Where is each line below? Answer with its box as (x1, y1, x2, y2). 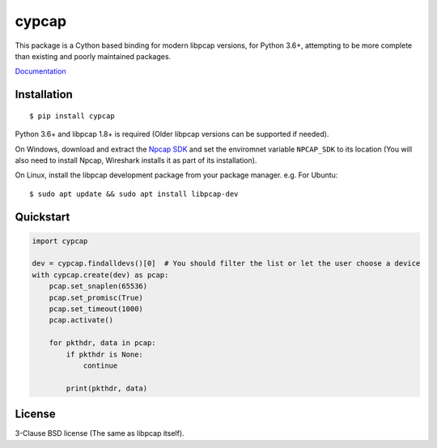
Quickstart (15, 210, 70, 224)
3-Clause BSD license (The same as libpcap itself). (15, 429, 185, 438)
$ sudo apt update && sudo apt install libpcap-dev (29, 189, 239, 198)
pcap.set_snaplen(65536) (49, 282, 148, 291)
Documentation (15, 66, 66, 76)
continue (83, 361, 118, 370)
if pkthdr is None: (66, 349, 143, 359)
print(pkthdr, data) (66, 383, 148, 393)
